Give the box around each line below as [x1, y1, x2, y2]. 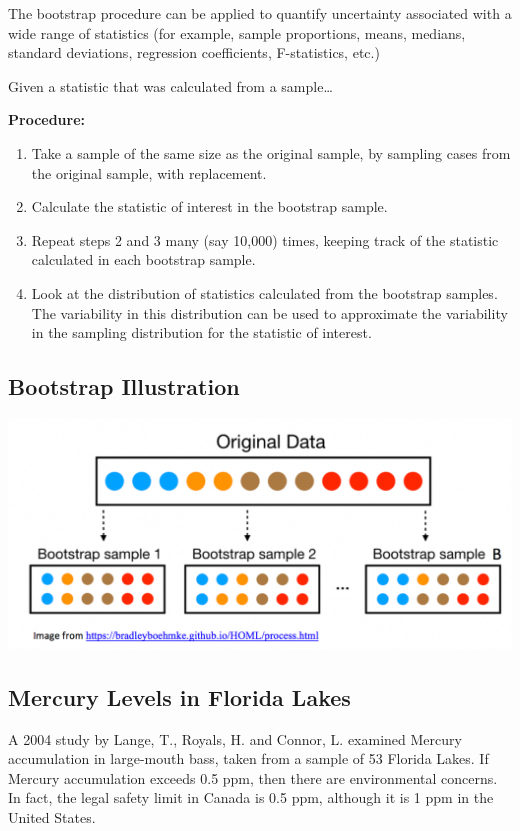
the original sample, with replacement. [31, 162, 267, 183]
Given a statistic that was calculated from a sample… [8, 75, 333, 96]
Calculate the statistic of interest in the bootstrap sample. [31, 196, 388, 217]
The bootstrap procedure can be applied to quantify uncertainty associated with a [8, 3, 512, 23]
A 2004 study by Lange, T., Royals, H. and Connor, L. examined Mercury [8, 728, 462, 749]
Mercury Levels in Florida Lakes [8, 681, 351, 712]
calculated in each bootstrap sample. [31, 249, 256, 270]
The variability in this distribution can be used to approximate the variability [31, 302, 508, 323]
